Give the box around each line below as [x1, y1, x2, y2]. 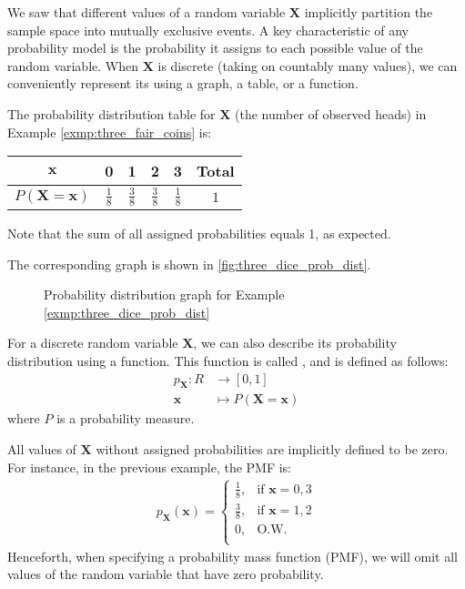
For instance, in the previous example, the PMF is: [7, 457, 292, 476]
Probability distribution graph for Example [44, 285, 285, 304]
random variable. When [7, 56, 138, 75]
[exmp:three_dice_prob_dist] [44, 302, 210, 321]
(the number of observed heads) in [235, 104, 427, 123]
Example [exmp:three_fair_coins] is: [7, 122, 212, 141]
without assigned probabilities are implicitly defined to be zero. [96, 439, 449, 458]
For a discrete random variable [7, 333, 178, 352]
